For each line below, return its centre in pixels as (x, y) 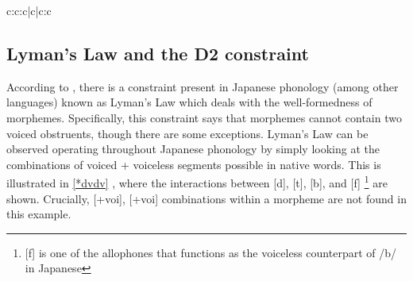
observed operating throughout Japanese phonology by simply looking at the (193, 149)
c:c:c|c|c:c (29, 10)
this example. (39, 214)
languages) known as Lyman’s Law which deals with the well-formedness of (189, 102)
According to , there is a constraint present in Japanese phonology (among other (203, 86)
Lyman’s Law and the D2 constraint (158, 53)
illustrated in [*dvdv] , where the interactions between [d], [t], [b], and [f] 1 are (197, 182)
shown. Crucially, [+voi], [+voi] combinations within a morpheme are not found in (206, 198)
